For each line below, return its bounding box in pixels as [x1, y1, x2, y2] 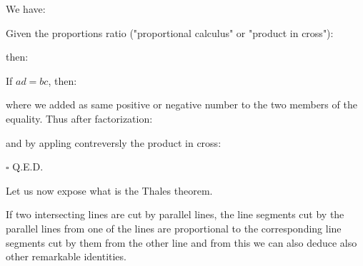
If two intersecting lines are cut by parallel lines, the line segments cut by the [6, 207, 344, 222]
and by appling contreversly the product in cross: [6, 135, 222, 150]
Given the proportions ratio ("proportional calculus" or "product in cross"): [6, 25, 334, 40]
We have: [6, 1, 46, 16]
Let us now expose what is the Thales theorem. [6, 183, 213, 198]
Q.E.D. [12, 159, 44, 174]
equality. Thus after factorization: [6, 111, 153, 126]
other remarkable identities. [6, 249, 126, 264]
